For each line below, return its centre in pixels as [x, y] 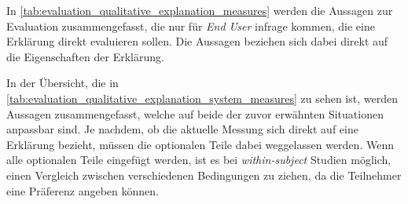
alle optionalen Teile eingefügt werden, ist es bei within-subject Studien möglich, [199, 160]
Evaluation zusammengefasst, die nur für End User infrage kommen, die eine [191, 25]
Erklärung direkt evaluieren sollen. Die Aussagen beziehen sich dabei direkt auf [197, 41]
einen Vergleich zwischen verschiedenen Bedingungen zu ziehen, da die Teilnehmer [204, 175]
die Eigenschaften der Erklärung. [85, 56]
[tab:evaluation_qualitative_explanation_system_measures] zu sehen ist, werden [202, 98]
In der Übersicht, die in [62, 83]
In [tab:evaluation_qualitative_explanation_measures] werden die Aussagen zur [200, 10]
